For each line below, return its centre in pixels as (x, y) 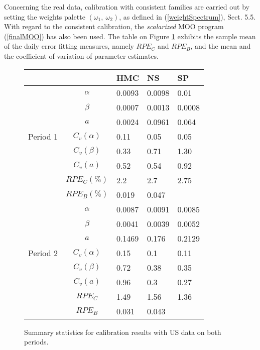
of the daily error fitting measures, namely (69, 46)
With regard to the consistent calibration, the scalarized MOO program (114, 26)
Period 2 (43, 253)
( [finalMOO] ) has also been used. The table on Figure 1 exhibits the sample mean (130, 36)
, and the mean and (221, 46)
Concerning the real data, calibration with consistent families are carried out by (127, 7)
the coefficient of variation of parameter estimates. (81, 55)
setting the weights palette (45, 16)
